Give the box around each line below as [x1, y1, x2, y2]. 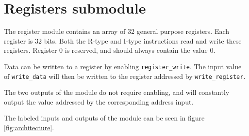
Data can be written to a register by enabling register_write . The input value [4, 61, 242, 71]
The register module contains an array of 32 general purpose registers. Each [4, 26, 230, 36]
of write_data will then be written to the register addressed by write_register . [4, 71, 246, 81]
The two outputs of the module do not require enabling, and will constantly [4, 87, 230, 97]
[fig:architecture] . [4, 122, 54, 132]
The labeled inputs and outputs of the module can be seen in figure [4, 113, 205, 123]
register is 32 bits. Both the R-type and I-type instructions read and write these [4, 35, 242, 45]
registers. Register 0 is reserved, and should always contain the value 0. [4, 45, 216, 55]
